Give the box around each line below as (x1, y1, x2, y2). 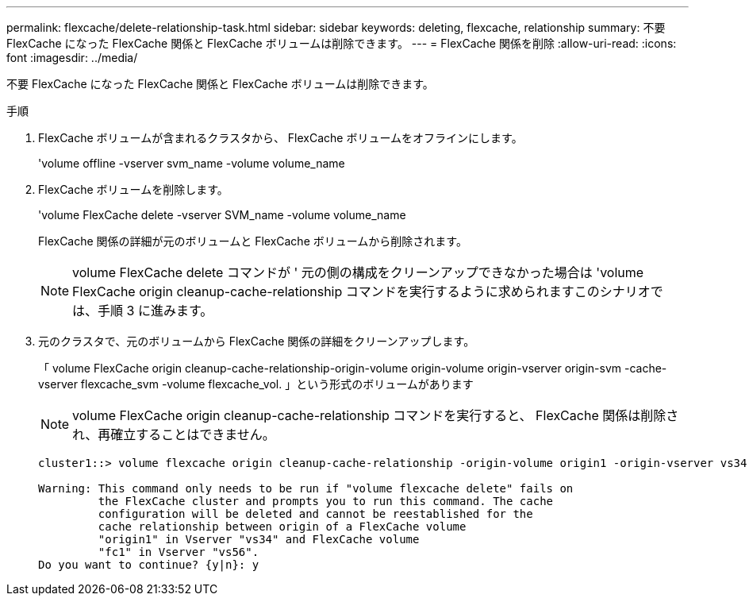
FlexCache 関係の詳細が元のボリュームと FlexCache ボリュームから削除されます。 (38, 234, 467, 248)
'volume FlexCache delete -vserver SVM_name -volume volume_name (38, 208, 406, 222)
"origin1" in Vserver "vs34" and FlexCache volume (98, 533, 420, 546)
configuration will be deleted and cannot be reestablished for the (98, 507, 533, 520)
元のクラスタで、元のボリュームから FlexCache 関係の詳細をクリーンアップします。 (38, 334, 475, 348)
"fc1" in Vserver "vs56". (98, 546, 259, 558)
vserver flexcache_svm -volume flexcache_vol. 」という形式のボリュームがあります (38, 377, 474, 391)
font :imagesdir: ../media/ (6, 51, 138, 64)
